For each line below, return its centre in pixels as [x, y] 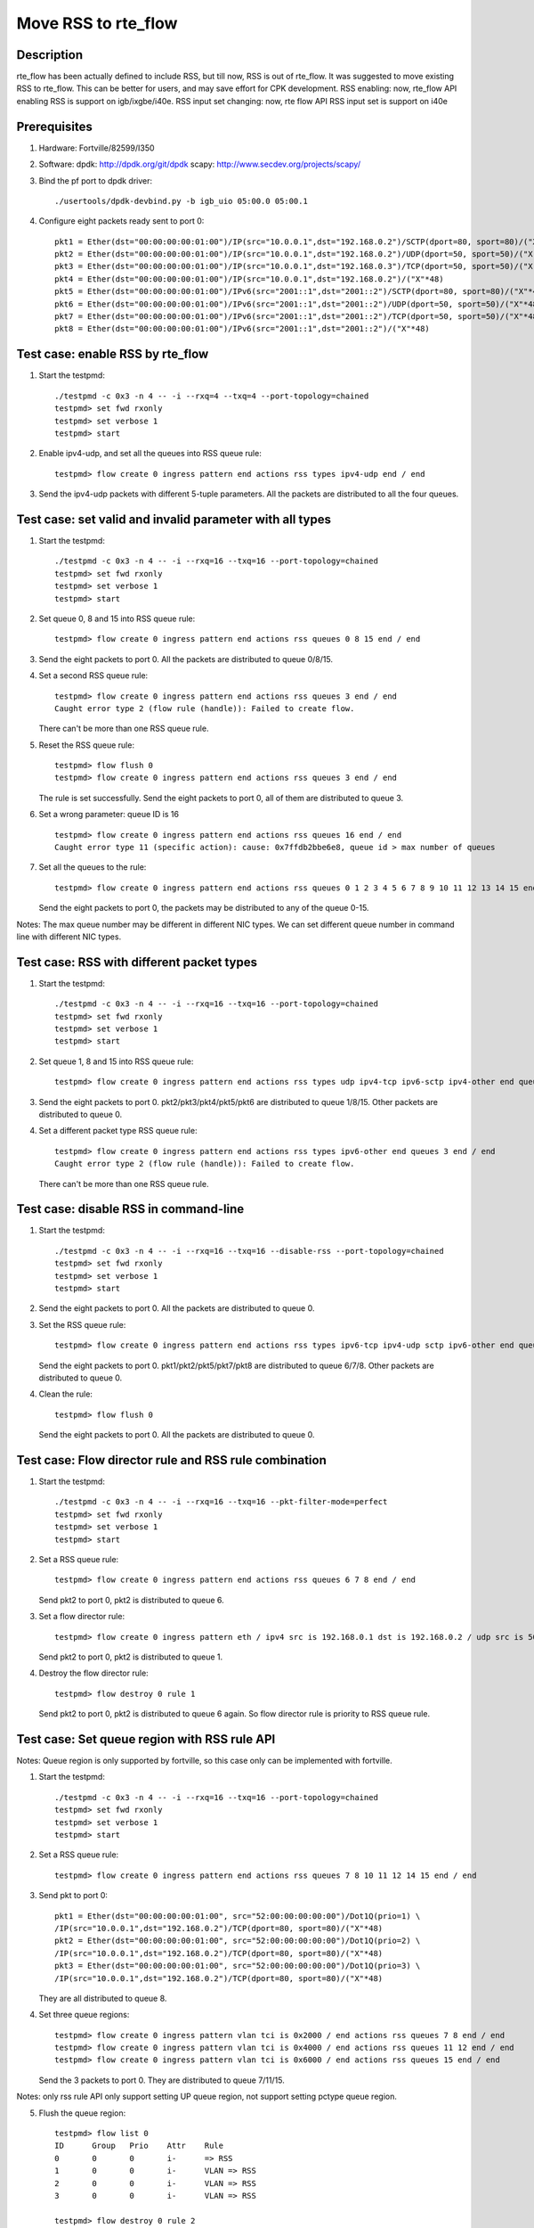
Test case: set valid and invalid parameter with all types [174, 519]
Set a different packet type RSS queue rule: [118, 1131]
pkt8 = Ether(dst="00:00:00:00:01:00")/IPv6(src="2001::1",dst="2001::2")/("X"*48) [243, 329]
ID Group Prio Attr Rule [139, 2146]
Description [50, 55]
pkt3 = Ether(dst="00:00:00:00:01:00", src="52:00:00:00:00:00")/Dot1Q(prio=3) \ [238, 1966]
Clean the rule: [66, 1394]
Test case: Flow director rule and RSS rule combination [171, 1460]
